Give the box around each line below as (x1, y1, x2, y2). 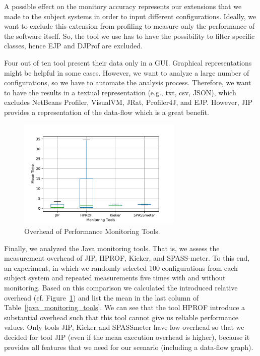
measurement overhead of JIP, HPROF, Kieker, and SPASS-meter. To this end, (4, 253, 250, 263)
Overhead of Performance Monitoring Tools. (24, 225, 160, 236)
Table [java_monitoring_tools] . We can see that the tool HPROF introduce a (4, 302, 245, 313)
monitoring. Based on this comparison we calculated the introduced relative (4, 282, 238, 292)
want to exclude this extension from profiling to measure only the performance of (4, 21, 255, 31)
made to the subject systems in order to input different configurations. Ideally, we (4, 11, 256, 21)
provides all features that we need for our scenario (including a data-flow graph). (4, 341, 253, 352)
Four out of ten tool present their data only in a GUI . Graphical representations (4, 57, 252, 68)
